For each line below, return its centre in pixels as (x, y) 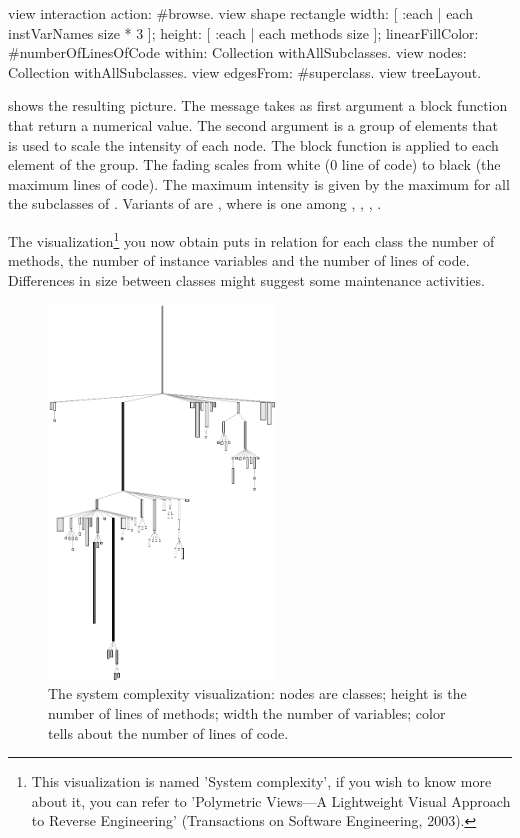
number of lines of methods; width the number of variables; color (247, 713)
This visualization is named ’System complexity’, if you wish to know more (261, 781)
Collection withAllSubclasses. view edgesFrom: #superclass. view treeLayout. (245, 71)
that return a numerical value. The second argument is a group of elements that (253, 124)
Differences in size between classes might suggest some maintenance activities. (246, 279)
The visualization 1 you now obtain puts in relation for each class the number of (251, 239)
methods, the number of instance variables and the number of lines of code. (239, 260)
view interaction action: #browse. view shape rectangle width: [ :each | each (240, 13)
